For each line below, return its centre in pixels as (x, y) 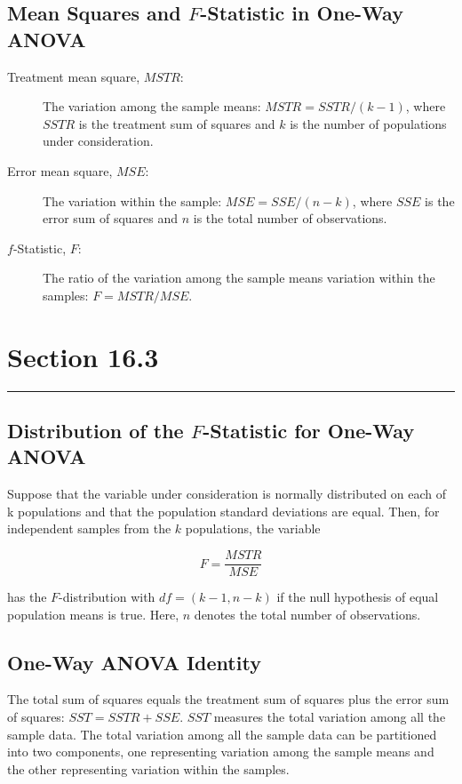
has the (27, 597)
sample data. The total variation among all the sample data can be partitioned (222, 734)
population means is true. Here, (93, 614)
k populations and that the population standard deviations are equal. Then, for (223, 511)
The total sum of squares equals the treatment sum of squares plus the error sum (228, 699)
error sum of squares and (111, 218)
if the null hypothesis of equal (358, 597)
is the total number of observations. (290, 218)
